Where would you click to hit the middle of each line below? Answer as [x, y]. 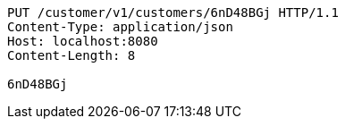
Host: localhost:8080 [83, 41]
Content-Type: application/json [120, 27]
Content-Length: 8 [72, 55]
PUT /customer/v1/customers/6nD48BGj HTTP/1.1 [173, 13]
